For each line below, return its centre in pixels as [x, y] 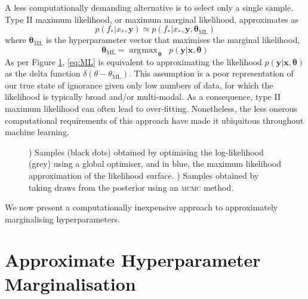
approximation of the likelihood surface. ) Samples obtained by [144, 175]
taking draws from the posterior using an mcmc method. [131, 187]
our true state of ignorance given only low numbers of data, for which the [139, 85]
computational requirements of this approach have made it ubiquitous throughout [154, 120]
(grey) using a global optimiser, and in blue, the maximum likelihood [155, 164]
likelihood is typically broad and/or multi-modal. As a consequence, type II [143, 97]
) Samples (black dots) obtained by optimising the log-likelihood [146, 152]
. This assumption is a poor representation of [211, 73]
